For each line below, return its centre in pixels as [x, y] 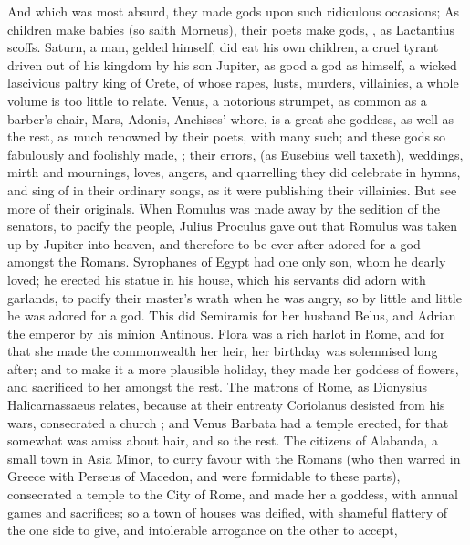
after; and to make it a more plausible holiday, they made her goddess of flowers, [233, 368]
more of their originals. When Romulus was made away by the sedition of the [224, 208]
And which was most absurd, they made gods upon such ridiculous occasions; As [234, 11]
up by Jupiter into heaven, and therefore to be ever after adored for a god [214, 243]
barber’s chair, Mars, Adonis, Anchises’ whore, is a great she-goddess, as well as [231, 118]
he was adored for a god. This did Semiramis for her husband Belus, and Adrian [232, 315]
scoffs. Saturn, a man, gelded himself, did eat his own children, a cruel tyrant [223, 47]
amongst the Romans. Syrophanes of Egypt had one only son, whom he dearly [227, 262]
